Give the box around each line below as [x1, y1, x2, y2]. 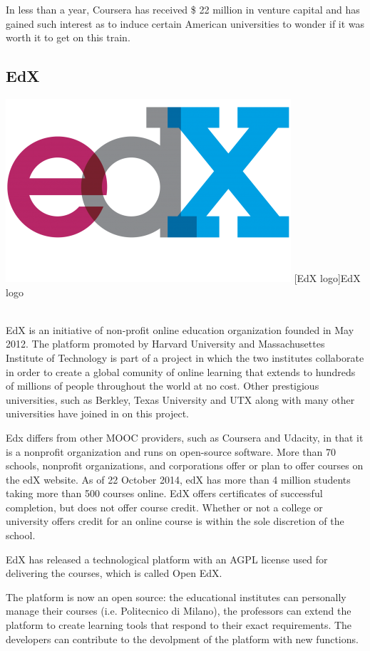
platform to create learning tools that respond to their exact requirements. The [6, 618, 352, 632]
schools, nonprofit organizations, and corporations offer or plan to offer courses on [6, 458, 364, 473]
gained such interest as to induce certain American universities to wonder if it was [6, 16, 365, 31]
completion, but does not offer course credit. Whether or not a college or [6, 499, 323, 514]
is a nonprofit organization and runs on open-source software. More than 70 [6, 444, 336, 459]
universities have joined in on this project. [6, 406, 189, 421]
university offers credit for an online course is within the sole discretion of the [6, 514, 344, 528]
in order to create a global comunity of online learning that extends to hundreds [6, 364, 356, 379]
